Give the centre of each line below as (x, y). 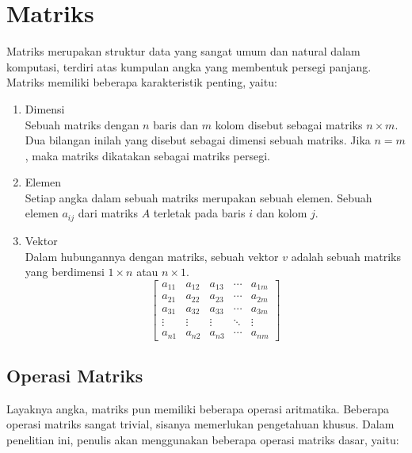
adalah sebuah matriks (346, 256)
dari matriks (108, 213)
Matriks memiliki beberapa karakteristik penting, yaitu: (142, 82)
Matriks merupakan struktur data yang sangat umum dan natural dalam (183, 51)
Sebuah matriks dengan (82, 124)
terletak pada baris (199, 213)
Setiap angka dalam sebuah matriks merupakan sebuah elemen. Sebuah (198, 197)
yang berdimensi (65, 272)
